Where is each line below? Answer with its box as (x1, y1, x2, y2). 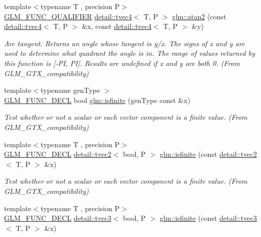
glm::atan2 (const (172, 11, 227, 21)
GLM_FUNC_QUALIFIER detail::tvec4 (4, 11, 132, 21)
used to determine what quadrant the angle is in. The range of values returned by (4, 48, 255, 58)
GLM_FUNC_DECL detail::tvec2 (4, 149, 111, 159)
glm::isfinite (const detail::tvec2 (160, 149, 257, 159)
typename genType (41, 85, 100, 95)
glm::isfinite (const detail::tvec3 (160, 213, 257, 223)
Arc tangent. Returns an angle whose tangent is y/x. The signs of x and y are (4, 38, 245, 48)
